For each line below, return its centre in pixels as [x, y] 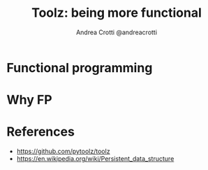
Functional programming [80, 68]
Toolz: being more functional [117, 13]
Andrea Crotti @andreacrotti [117, 32]
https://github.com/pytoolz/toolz [63, 151]
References [40, 132]
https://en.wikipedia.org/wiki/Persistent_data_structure [95, 159]
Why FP [30, 100]
